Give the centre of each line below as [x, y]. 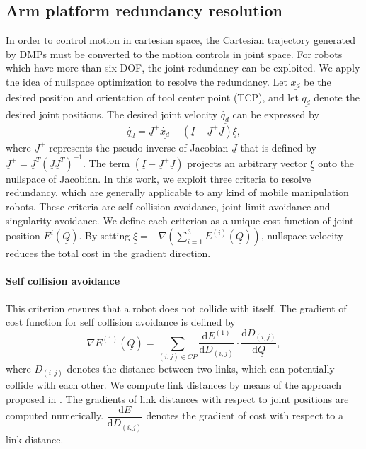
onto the [336, 163]
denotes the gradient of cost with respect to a [245, 415]
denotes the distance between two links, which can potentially [201, 368]
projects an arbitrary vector [247, 163]
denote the [337, 97]
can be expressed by [276, 114]
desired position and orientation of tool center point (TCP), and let [152, 97]
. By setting [104, 235]
